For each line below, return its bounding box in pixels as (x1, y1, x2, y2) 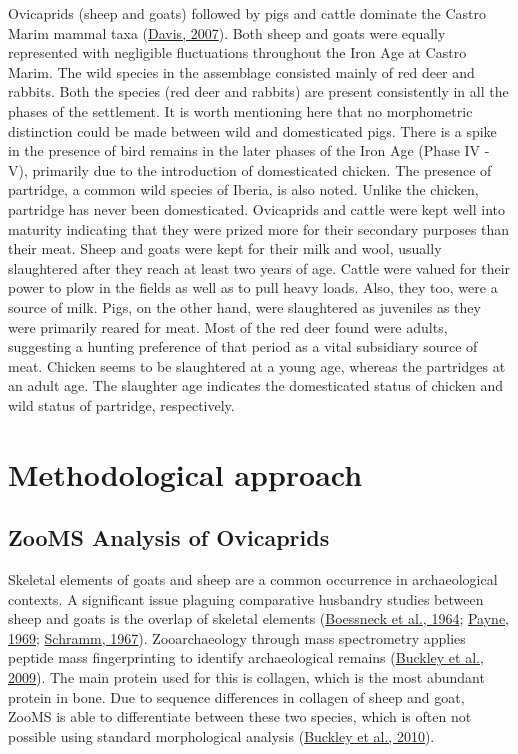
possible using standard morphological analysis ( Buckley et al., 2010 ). (8, 725, 435, 746)
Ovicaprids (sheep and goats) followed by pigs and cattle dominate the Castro (8, 3, 487, 23)
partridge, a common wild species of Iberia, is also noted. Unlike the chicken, (8, 179, 479, 200)
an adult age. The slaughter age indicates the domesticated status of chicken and (8, 375, 504, 396)
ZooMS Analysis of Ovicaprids (8, 522, 330, 553)
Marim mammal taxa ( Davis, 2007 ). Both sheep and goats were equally (8, 22, 446, 43)
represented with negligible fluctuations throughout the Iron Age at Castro (8, 42, 467, 63)
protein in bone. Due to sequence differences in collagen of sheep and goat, (8, 686, 465, 707)
